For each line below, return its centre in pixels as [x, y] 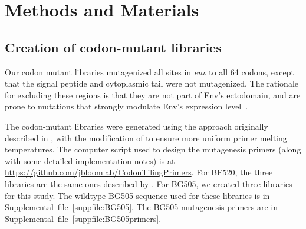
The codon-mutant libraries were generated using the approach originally [136, 126]
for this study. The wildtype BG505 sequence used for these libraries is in [137, 195]
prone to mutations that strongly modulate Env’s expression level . [126, 106]
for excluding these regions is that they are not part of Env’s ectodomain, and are [153, 94]
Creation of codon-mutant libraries [113, 47]
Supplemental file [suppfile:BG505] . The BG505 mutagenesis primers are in [142, 207]
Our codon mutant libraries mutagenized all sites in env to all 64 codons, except [149, 72]
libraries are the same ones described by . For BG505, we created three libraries [149, 183]
